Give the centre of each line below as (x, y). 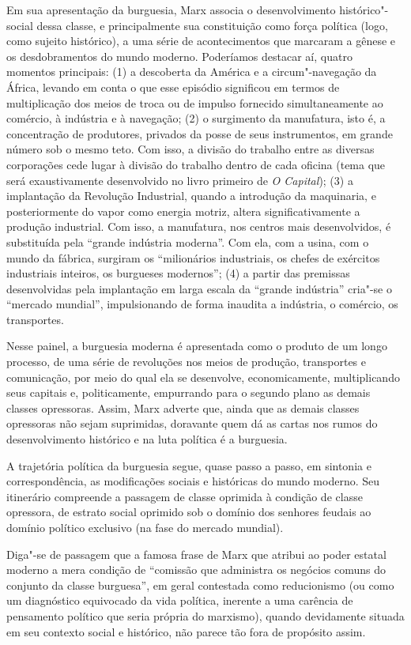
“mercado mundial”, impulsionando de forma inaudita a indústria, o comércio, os (202, 304)
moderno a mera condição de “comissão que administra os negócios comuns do (196, 570)
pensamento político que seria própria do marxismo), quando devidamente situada (205, 615)
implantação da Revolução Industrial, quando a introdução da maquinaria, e (191, 196)
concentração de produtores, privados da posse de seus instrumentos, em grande (200, 133)
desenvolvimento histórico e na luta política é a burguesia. (147, 439)
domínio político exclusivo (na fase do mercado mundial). (145, 527)
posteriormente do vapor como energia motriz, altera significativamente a (183, 211)
